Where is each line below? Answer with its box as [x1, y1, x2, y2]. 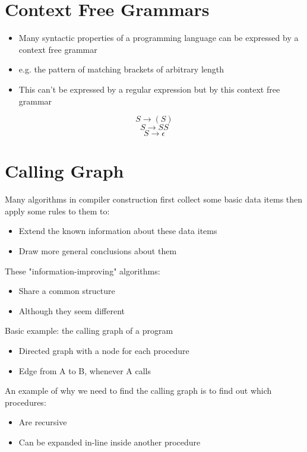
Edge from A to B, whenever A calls [18, 364, 151, 377]
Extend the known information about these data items [18, 225, 217, 237]
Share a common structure [18, 285, 115, 297]
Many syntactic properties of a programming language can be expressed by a [18, 31, 299, 44]
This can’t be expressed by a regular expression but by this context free [18, 83, 280, 95]
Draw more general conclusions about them [18, 245, 177, 257]
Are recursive [18, 416, 67, 428]
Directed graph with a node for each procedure [18, 344, 189, 356]
